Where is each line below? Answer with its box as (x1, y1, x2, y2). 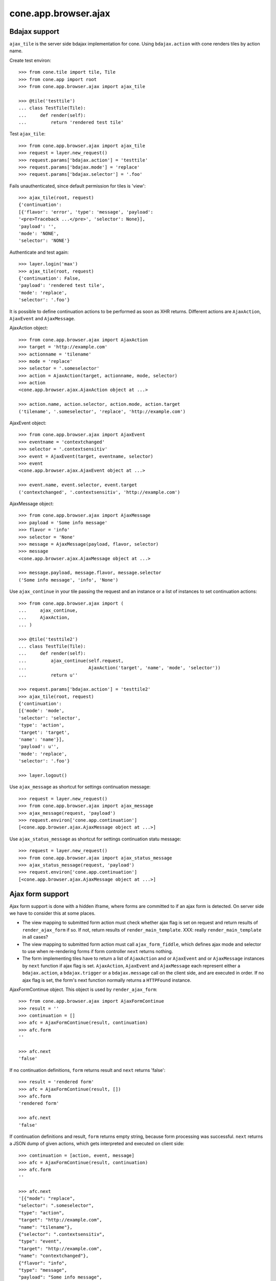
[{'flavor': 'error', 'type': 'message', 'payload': (18, 209, 153, 215)
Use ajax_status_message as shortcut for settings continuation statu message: (9, 836, 181, 842)
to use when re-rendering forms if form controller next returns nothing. (22, 948, 173, 954)
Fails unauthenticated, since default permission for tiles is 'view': (9, 182, 146, 189)
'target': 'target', (18, 729, 70, 735)
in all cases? (22, 934, 49, 940)
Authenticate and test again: (9, 249, 69, 255)
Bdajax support (9, 27, 60, 36)
